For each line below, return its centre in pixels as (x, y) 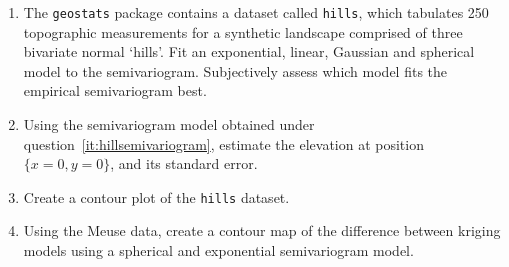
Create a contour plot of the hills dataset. (156, 196)
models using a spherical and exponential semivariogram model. (218, 250)
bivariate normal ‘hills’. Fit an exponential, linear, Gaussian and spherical (249, 51)
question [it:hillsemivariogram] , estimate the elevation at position (223, 143)
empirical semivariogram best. (115, 90)
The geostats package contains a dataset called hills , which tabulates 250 (256, 12)
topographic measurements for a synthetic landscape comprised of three (243, 31)
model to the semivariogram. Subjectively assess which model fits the (235, 70)
